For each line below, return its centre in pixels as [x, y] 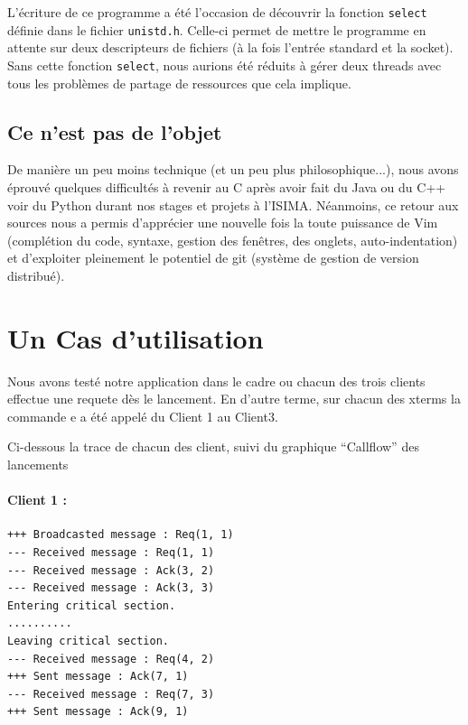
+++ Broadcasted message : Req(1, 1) [121, 535]
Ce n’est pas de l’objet [115, 131]
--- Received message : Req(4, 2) [111, 659]
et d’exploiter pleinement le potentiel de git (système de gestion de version [213, 258]
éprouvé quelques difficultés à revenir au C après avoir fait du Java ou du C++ [227, 186]
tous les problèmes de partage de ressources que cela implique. [179, 83]
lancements [38, 465]
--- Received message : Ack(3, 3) [111, 588]
